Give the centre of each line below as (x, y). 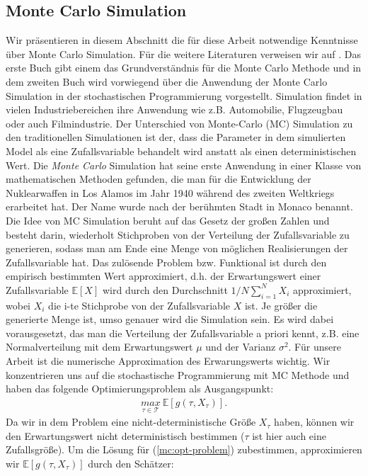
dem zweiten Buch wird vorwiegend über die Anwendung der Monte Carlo (167, 81)
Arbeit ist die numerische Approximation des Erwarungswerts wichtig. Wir (168, 361)
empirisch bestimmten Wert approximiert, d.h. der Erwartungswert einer (163, 276)
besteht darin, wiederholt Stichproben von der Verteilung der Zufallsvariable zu (178, 234)
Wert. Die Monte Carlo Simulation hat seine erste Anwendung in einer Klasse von (184, 165)
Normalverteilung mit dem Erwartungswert (99, 347)
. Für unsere (315, 347)
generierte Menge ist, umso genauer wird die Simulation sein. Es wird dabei (170, 319)
